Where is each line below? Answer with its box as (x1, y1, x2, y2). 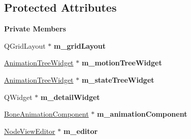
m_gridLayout (53, 40, 106, 51)
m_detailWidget (40, 91, 100, 102)
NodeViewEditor (4, 125, 55, 136)
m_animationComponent (97, 109, 187, 119)
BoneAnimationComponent (4, 109, 89, 119)
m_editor (63, 125, 98, 136)
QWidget (4, 91, 33, 102)
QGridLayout (4, 40, 46, 51)
